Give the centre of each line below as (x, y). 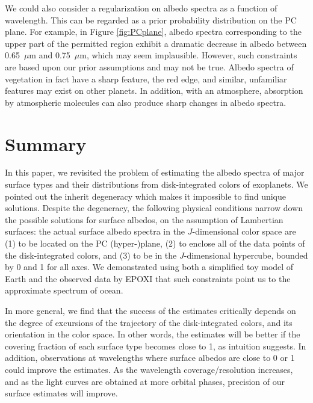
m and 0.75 (50, 55)
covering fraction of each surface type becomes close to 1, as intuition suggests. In (156, 346)
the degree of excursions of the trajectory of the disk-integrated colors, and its (149, 322)
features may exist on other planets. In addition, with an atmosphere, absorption (154, 91)
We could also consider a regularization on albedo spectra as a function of (141, 8)
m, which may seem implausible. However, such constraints (188, 55)
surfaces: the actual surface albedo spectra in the (95, 231)
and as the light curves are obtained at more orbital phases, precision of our (145, 381)
